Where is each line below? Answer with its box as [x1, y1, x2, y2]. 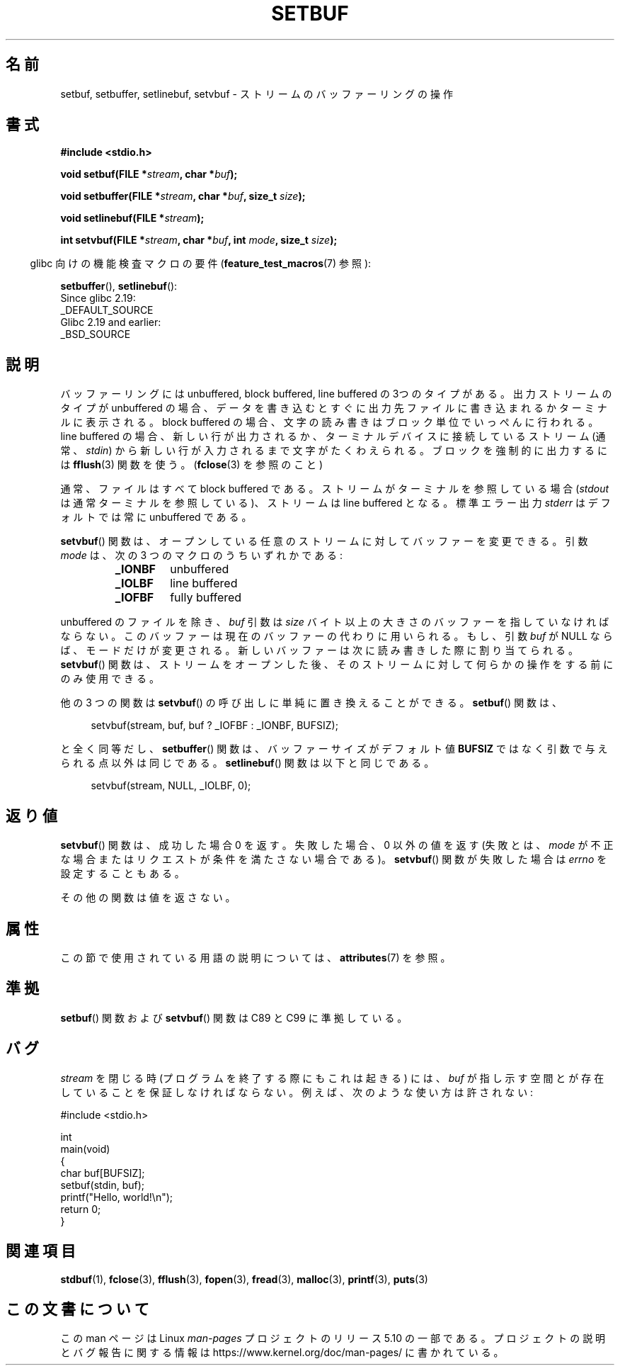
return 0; [60, 1202, 101, 1215]
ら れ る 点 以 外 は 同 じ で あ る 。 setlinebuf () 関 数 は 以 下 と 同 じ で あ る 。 [60, 757, 435, 769]
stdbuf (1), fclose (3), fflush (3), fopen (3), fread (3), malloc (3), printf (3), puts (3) [60, 1273, 428, 1285]
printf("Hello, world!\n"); [60, 1190, 173, 1203]
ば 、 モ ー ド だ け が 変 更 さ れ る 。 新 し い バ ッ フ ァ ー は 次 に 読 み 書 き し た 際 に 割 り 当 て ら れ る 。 [60, 644, 578, 657]
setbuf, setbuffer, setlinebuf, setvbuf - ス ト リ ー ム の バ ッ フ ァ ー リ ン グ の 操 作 [60, 87, 453, 100]
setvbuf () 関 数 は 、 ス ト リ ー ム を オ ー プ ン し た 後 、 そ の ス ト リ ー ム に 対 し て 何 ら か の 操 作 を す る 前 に [60, 658, 614, 671]
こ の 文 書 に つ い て [6, 1299, 149, 1318]
